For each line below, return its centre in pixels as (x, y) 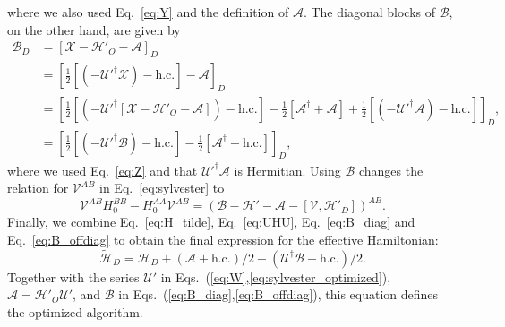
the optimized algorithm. (75, 311)
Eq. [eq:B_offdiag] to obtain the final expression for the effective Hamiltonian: (223, 239)
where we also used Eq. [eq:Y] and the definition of (148, 12)
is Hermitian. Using (287, 170)
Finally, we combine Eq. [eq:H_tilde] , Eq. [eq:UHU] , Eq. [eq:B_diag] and (211, 222)
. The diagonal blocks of (369, 12)
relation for (38, 188)
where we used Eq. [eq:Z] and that (103, 170)
